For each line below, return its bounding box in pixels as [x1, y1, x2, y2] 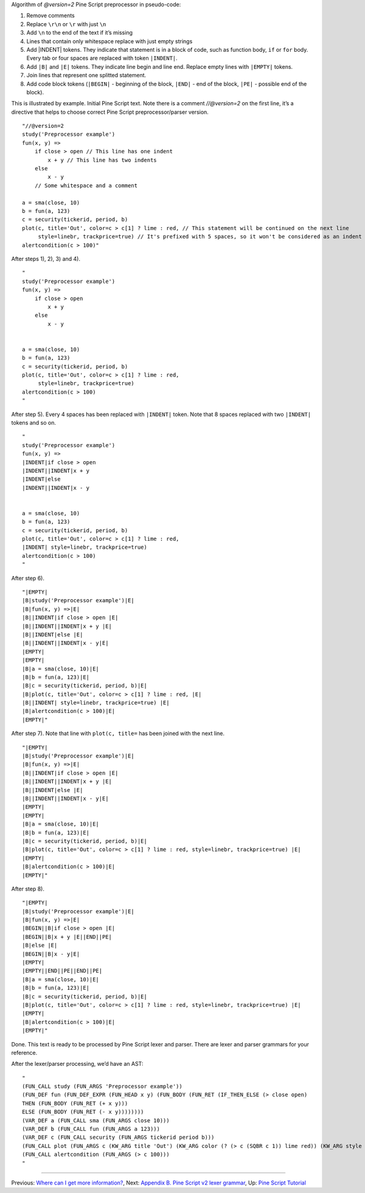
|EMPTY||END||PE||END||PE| [22, 967, 103, 975]
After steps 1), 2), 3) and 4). [11, 255, 80, 262]
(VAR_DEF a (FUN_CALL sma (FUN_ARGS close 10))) [22, 1117, 170, 1124]
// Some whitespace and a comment [34, 182, 138, 189]
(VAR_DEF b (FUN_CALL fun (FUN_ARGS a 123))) [22, 1125, 161, 1133]
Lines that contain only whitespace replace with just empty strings [26, 37, 193, 45]
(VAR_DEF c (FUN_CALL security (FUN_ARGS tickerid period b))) [22, 1134, 215, 1141]
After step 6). [11, 574, 45, 582]
